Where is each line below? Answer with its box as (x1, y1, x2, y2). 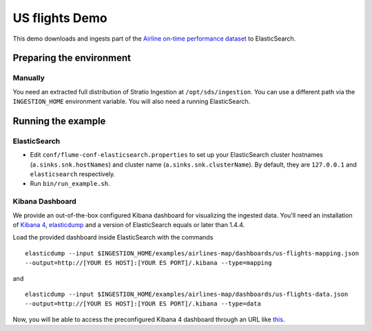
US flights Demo (12, 10, 107, 25)
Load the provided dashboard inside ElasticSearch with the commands (12, 233, 214, 242)
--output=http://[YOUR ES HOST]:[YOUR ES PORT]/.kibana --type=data (25, 300, 261, 308)
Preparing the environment (12, 52, 131, 64)
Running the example (12, 115, 106, 127)
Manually (12, 73, 45, 83)
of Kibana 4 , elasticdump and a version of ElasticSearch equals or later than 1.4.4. (12, 220, 245, 228)
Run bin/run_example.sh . (30, 180, 110, 188)
